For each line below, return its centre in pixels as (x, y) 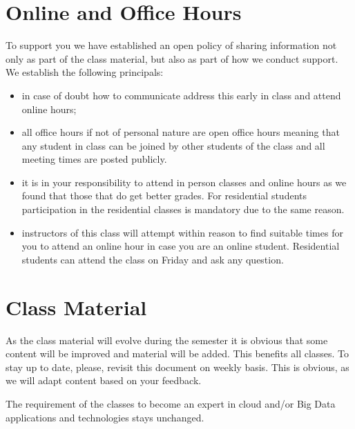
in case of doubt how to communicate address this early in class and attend (181, 95)
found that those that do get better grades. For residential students (164, 196)
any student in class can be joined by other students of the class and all (173, 145)
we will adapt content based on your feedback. (104, 380)
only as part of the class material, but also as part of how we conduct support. (172, 58)
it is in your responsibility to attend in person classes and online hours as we (184, 182)
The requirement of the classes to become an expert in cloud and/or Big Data (171, 403)
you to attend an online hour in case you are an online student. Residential (181, 246)
